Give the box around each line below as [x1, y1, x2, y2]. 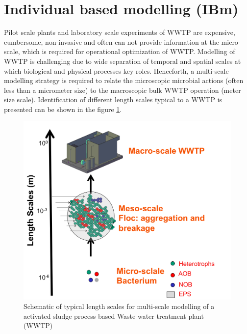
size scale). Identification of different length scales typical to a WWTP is [4, 94, 222, 105]
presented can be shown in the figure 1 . [4, 104, 122, 114]
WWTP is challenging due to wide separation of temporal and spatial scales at [4, 56, 241, 66]
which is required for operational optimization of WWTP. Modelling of [22, 46, 235, 56]
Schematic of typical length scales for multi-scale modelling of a [24, 301, 215, 311]
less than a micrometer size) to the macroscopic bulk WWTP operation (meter [4, 84, 241, 95]
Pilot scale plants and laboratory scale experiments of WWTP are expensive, [4, 27, 235, 37]
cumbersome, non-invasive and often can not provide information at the [4, 36, 219, 47]
